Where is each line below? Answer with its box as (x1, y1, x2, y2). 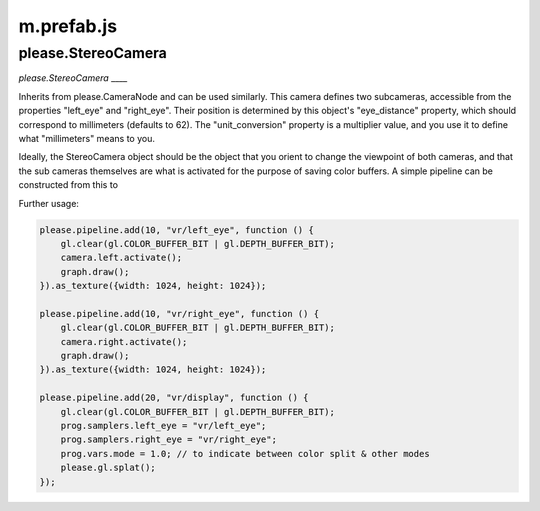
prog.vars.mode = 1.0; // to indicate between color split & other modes (60, 448, 430, 459)
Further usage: (18, 197, 80, 209)
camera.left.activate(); (60, 252, 183, 264)
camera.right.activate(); (60, 336, 188, 347)
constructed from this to (18, 179, 119, 191)
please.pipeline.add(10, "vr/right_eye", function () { (39, 308, 320, 319)
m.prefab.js (18, 15, 118, 37)
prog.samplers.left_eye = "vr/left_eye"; (60, 420, 267, 431)
